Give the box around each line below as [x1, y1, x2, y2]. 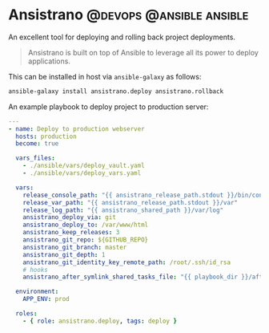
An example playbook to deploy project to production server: [8, 102, 209, 112]
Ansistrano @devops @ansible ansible [8, 6, 249, 24]
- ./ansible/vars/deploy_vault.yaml [22, 162, 146, 170]
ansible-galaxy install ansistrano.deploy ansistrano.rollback [8, 87, 224, 95]
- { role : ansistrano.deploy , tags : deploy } [22, 317, 178, 325]
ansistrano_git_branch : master [22, 243, 127, 251]
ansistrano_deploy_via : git [22, 213, 116, 221]
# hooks [22, 266, 48, 274]
